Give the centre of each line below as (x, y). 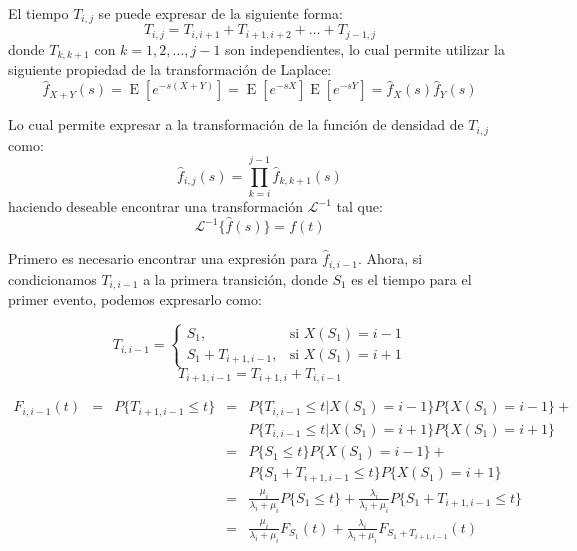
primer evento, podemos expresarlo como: (135, 299)
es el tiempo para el (411, 278)
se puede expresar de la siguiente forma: (220, 13)
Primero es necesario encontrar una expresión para (163, 258)
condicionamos (52, 278)
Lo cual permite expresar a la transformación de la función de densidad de (236, 124)
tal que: (359, 206)
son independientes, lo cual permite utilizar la (365, 48)
